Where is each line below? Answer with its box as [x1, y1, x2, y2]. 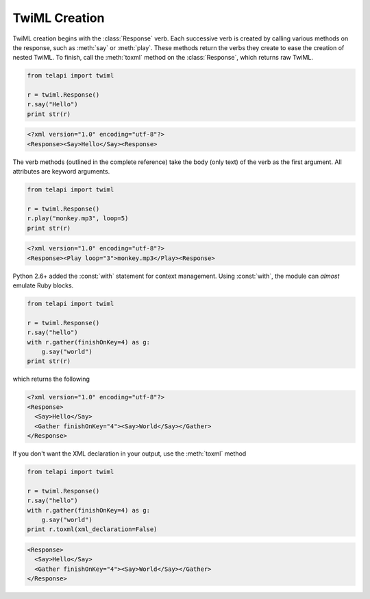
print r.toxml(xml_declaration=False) [27, 526, 158, 533]
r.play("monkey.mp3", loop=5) [27, 215, 129, 222]
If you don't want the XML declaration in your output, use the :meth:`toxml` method [12, 449, 247, 458]
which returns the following [12, 375, 90, 384]
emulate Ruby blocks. [12, 281, 74, 290]
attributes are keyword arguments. [12, 167, 110, 176]
